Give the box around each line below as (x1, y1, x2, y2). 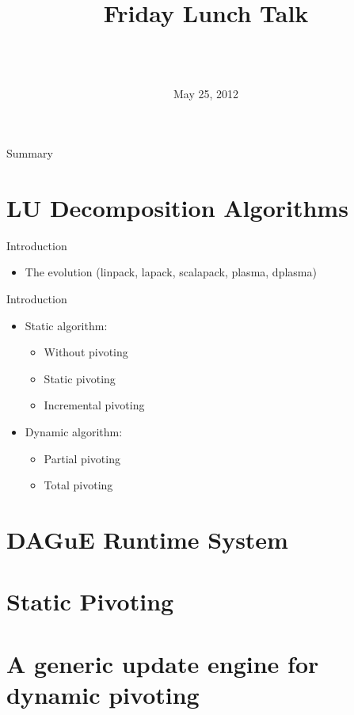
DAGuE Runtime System (6, 523, 288, 555)
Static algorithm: (25, 317, 108, 333)
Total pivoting (44, 477, 113, 493)
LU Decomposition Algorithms (6, 191, 348, 223)
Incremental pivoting (44, 397, 145, 413)
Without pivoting (44, 344, 128, 360)
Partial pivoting (44, 450, 120, 466)
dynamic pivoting (6, 678, 200, 710)
